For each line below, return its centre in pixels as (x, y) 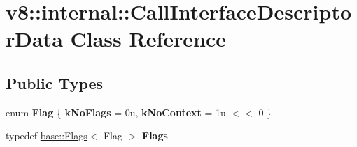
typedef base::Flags (47, 136)
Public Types (55, 83)
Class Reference (148, 39)
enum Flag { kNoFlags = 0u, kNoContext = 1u (116, 112)
